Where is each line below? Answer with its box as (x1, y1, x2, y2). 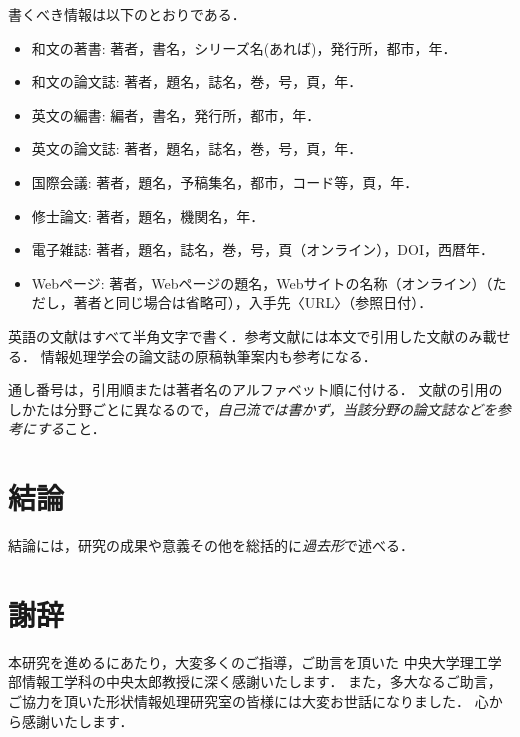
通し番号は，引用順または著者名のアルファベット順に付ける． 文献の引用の (8, 379, 503, 400)
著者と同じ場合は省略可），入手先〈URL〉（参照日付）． (73, 292, 433, 313)
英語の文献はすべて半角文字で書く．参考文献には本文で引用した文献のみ (8, 325, 483, 346)
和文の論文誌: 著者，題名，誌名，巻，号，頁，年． (31, 71, 363, 92)
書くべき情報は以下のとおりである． (8, 4, 246, 24)
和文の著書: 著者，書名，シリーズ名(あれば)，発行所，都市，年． (31, 37, 457, 58)
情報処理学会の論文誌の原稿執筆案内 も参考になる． (40, 345, 377, 366)
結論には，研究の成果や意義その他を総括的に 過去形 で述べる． (8, 535, 414, 556)
